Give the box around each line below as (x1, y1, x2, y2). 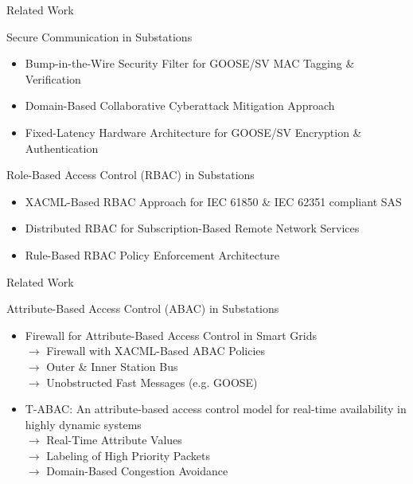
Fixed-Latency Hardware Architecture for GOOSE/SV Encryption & (25, 123, 362, 140)
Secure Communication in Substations (6, 28, 193, 45)
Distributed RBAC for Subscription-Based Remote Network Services (25, 220, 360, 236)
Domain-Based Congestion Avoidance (46, 463, 228, 479)
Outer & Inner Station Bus (46, 357, 178, 374)
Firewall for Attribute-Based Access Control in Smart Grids (25, 326, 317, 343)
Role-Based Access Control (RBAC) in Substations (6, 166, 255, 183)
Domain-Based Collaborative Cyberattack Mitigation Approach (25, 97, 335, 114)
